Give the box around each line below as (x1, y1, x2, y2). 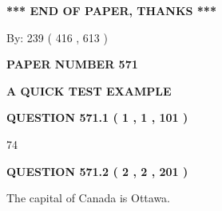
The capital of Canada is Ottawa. (6, 190, 171, 206)
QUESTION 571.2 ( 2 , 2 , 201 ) (6, 162, 188, 179)
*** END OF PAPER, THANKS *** (6, 2, 216, 18)
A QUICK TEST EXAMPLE (6, 82, 172, 99)
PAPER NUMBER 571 (6, 56, 138, 72)
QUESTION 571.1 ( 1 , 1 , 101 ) (6, 109, 188, 126)
